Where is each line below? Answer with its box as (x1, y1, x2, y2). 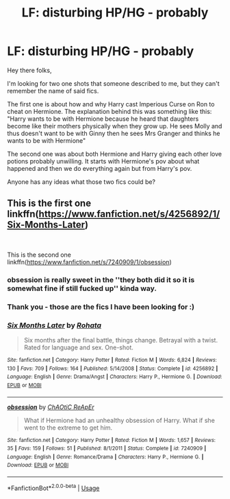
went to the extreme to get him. (23, 423, 113, 432)
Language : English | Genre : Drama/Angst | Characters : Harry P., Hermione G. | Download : (7, 373, 222, 380)
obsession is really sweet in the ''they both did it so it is (7, 275, 195, 284)
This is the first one (7, 198, 91, 209)
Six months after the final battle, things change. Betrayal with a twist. (23, 336, 218, 344)
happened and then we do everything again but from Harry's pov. (7, 164, 192, 172)
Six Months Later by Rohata (7, 321, 101, 330)
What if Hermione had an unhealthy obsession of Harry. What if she (23, 416, 216, 424)
